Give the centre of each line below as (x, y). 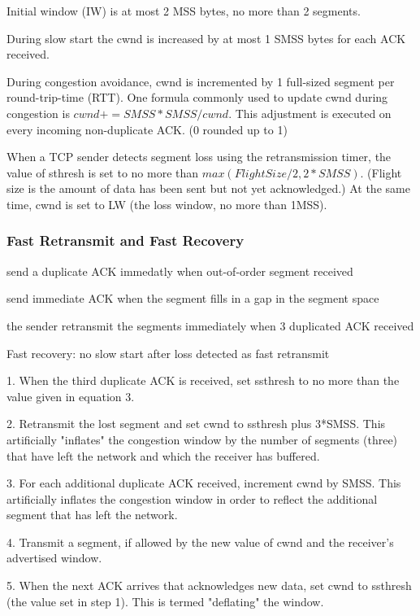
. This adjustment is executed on (310, 113)
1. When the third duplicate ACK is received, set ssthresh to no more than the (203, 380)
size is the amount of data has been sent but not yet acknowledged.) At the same (208, 188)
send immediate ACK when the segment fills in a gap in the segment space (193, 298)
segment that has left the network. (92, 515)
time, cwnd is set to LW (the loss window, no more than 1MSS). (167, 204)
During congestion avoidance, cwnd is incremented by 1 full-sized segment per (201, 81)
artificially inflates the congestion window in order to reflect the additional (192, 498)
